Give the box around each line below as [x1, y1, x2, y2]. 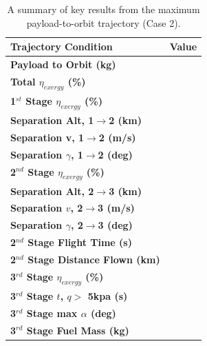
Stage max [26, 305, 78, 320]
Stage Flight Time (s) [28, 235, 132, 250]
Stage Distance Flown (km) [28, 252, 160, 266]
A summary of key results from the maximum [7, 2, 200, 16]
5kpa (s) [87, 288, 128, 303]
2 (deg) [98, 147, 133, 161]
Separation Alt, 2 [10, 183, 94, 198]
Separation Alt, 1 [10, 112, 94, 127]
